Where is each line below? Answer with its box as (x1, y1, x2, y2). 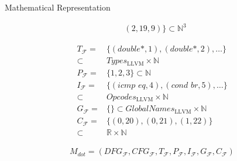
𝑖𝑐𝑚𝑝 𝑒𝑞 (118, 81, 146, 90)
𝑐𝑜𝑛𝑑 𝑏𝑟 (171, 81, 198, 90)
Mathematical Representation (5, 1, 111, 13)
